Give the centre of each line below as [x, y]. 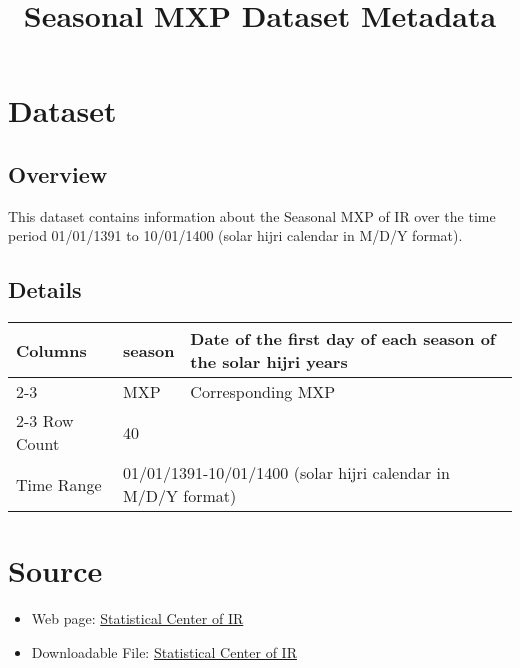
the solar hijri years [269, 362]
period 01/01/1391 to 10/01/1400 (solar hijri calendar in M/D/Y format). [235, 235]
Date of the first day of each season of [343, 339]
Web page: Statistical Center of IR [137, 618]
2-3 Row [45, 421]
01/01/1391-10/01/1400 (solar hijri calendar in [286, 473]
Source [55, 570]
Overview [58, 173]
